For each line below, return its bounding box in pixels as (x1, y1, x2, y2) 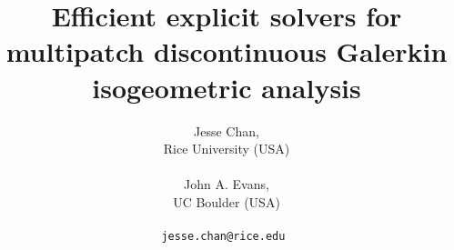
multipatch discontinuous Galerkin (5, 33, 448, 70)
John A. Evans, (184, 175, 269, 194)
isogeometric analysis (92, 68, 361, 105)
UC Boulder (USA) (173, 192, 280, 211)
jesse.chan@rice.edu (161, 230, 286, 244)
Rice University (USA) (163, 139, 290, 158)
